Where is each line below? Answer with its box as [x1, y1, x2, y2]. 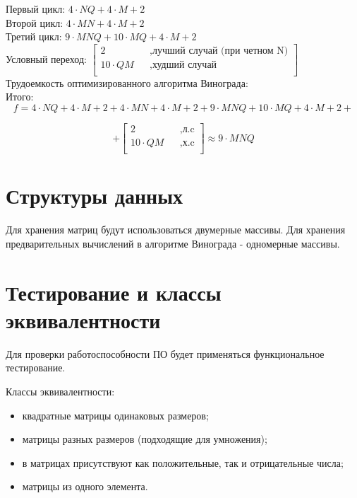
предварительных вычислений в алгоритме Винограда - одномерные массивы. [6, 236, 340, 250]
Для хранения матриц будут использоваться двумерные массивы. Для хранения [6, 222, 346, 237]
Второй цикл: [6, 15, 63, 30]
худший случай [152, 59, 217, 70]
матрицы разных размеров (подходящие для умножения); [22, 432, 267, 446]
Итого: [6, 89, 34, 104]
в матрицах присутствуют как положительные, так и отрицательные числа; [22, 455, 344, 470]
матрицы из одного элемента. [22, 479, 148, 494]
